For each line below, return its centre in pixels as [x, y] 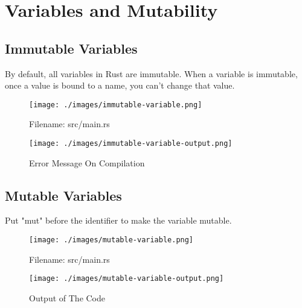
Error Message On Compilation [87, 162]
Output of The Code [67, 297]
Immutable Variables [71, 48]
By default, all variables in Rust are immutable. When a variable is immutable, [151, 73]
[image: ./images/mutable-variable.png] [111, 240]
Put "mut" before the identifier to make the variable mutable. [118, 220]
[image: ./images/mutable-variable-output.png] [127, 279]
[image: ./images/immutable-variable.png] [116, 105]
